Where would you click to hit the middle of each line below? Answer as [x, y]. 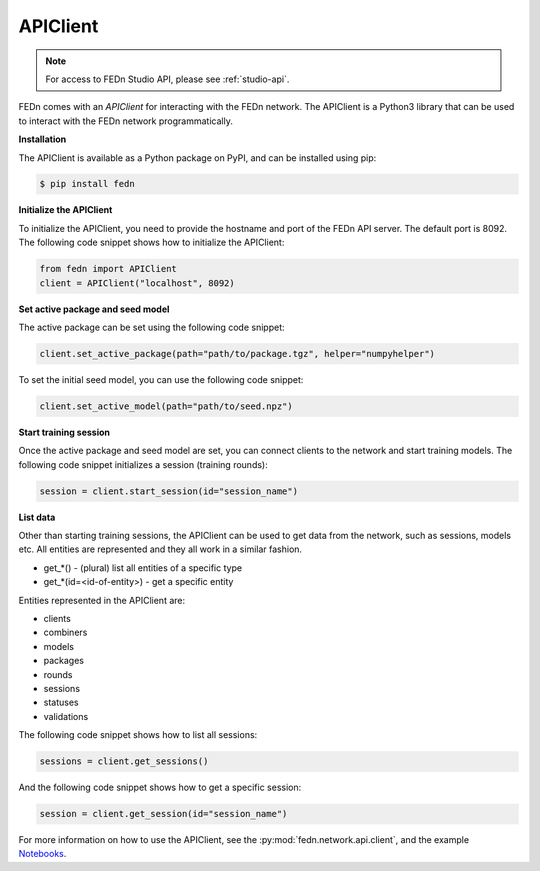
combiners [65, 632]
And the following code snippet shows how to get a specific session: [160, 787]
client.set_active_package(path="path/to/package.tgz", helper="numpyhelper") [237, 353]
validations [66, 716]
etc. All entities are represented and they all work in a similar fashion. [160, 549]
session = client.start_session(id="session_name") [169, 491]
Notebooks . [42, 854]
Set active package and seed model [94, 309]
